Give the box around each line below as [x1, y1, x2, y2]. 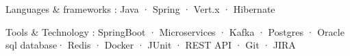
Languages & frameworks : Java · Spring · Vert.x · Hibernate [5, 2, 275, 16]
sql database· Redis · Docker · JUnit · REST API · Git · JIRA [5, 38, 296, 52]
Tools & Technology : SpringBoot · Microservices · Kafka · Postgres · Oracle [5, 24, 345, 38]
